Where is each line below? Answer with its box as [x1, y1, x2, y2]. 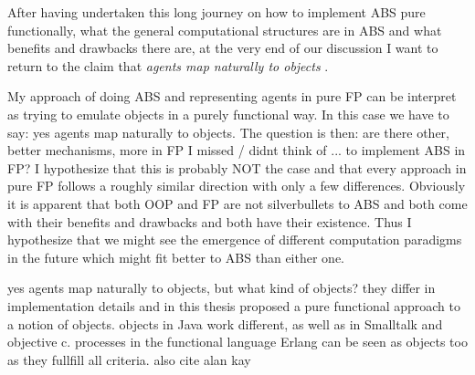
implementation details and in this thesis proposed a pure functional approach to [7, 296, 460, 315]
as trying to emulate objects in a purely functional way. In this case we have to [7, 104, 449, 123]
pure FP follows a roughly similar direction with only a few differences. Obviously [7, 176, 466, 195]
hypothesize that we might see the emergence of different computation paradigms [7, 230, 462, 249]
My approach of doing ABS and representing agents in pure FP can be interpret [7, 87, 457, 106]
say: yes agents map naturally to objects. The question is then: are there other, [7, 122, 449, 141]
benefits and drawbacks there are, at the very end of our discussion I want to [7, 38, 438, 57]
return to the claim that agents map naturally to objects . [7, 56, 329, 75]
